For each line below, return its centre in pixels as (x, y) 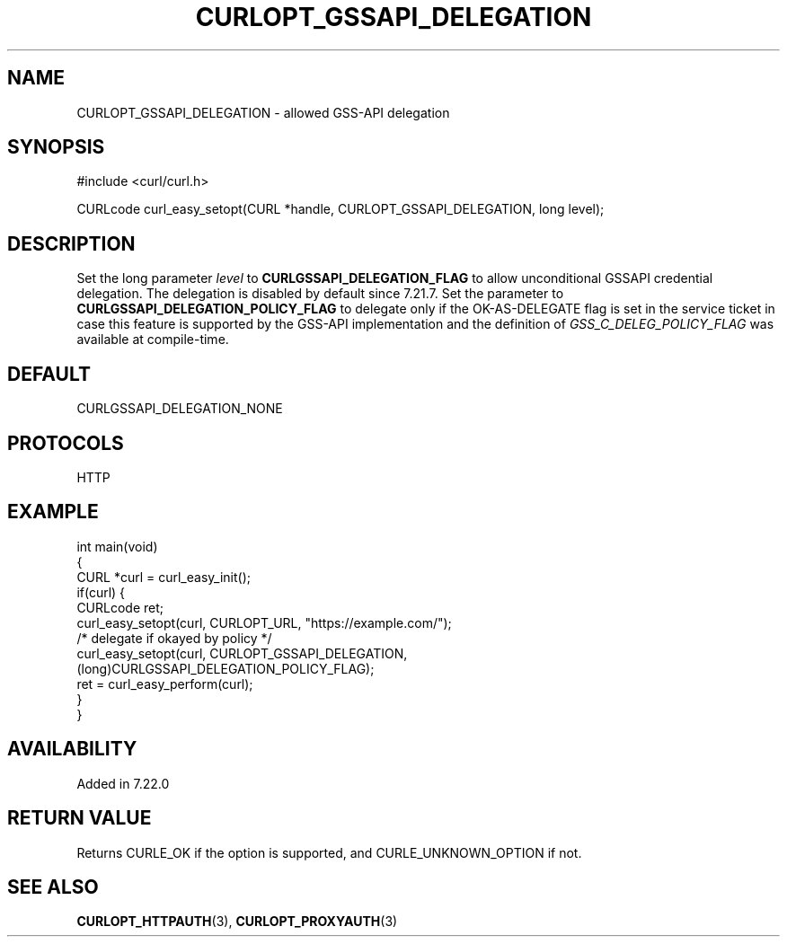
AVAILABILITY (72, 749)
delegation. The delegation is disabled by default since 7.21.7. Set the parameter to (320, 294)
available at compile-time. (153, 340)
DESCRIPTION (71, 243)
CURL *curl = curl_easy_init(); (164, 577)
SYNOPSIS (56, 147)
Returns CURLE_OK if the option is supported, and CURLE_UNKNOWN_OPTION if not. (329, 852)
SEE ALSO (53, 887)
